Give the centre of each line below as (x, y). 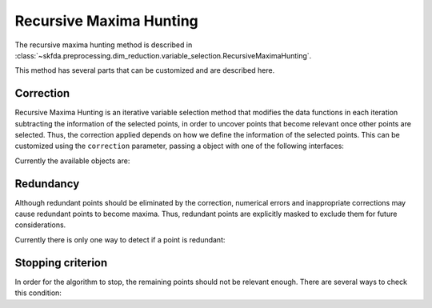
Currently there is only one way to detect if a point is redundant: (120, 239)
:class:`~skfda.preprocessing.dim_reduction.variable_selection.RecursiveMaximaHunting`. (163, 55)
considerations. (40, 225)
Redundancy (47, 184)
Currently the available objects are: (72, 161)
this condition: (38, 293)
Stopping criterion (61, 263)
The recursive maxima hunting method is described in (104, 45)
